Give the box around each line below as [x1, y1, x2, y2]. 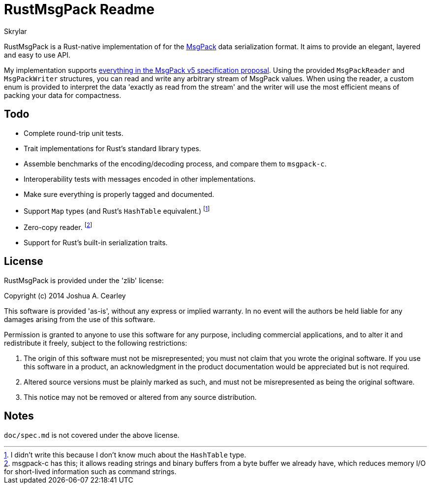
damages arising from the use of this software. [4, 315, 155, 324]
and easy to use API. [4, 50, 70, 59]
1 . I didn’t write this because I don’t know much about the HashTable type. [4, 450, 246, 459]
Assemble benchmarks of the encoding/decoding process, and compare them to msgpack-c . [24, 159, 327, 168]
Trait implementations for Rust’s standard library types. [24, 144, 201, 153]
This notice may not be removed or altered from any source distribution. [24, 392, 257, 401]
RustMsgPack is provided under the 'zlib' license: [4, 276, 164, 285]
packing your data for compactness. [4, 91, 122, 99]
